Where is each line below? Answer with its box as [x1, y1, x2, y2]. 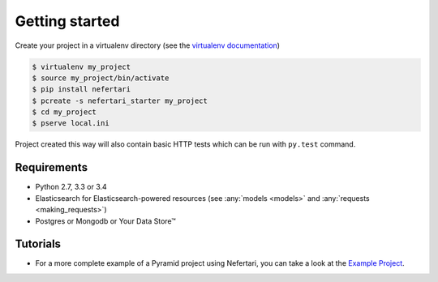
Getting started [15, 12, 120, 30]
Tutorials [15, 237, 61, 251]
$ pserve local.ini [32, 118, 109, 128]
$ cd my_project [32, 108, 97, 117]
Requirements [15, 160, 88, 174]
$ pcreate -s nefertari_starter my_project [32, 96, 208, 105]
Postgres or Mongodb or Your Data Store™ [35, 216, 176, 226]
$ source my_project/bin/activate [32, 73, 170, 83]
